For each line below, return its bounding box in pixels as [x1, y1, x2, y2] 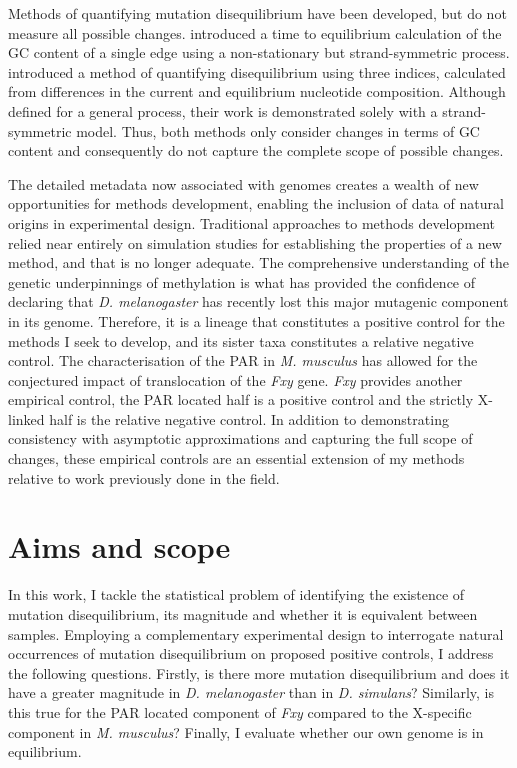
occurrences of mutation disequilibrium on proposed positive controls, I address [8, 643, 494, 664]
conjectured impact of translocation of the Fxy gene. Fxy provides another [8, 369, 463, 390]
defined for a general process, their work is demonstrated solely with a [8, 100, 438, 121]
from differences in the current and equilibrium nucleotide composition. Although [8, 81, 506, 102]
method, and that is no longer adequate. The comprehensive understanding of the [8, 252, 509, 273]
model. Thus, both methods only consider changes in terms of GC [76, 120, 480, 141]
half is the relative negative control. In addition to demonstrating [49, 408, 449, 429]
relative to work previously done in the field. [8, 467, 280, 488]
